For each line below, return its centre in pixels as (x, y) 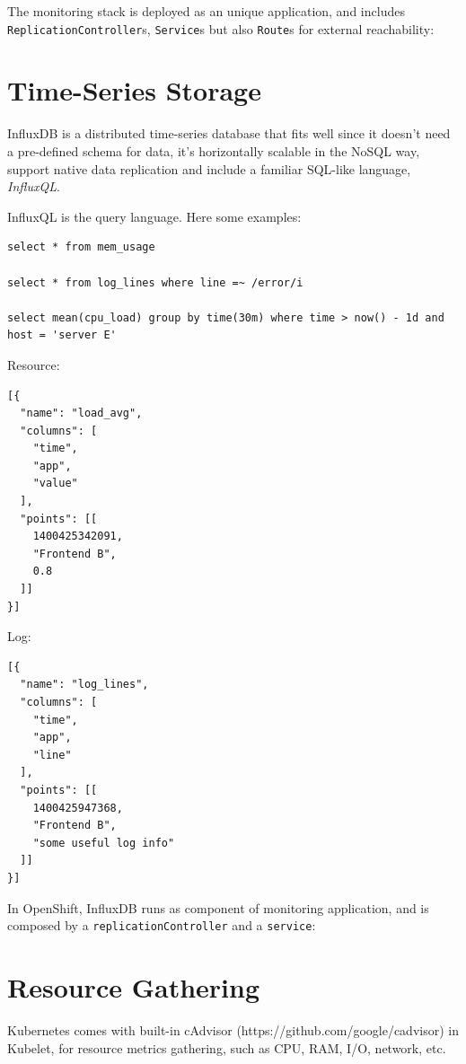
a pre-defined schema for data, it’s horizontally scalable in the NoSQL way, (214, 150)
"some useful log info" (104, 843)
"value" (55, 484)
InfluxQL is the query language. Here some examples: (154, 216)
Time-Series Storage (134, 90)
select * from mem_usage (81, 247)
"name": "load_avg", (81, 413)
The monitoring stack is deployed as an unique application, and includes (206, 11)
